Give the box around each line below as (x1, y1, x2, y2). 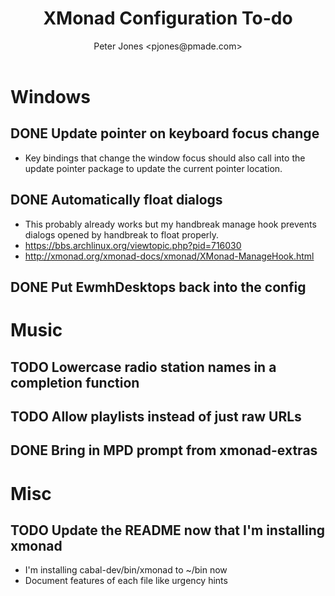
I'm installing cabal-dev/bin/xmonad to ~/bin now (24, 564, 228, 576)
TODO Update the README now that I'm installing (10, 522, 326, 539)
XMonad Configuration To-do (43, 7, 293, 30)
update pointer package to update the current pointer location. (24, 162, 283, 174)
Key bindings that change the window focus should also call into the (24, 152, 306, 164)
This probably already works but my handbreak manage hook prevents (24, 218, 317, 230)
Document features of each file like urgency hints (24, 575, 228, 587)
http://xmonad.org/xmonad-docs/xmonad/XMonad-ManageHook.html (24, 250, 315, 262)
